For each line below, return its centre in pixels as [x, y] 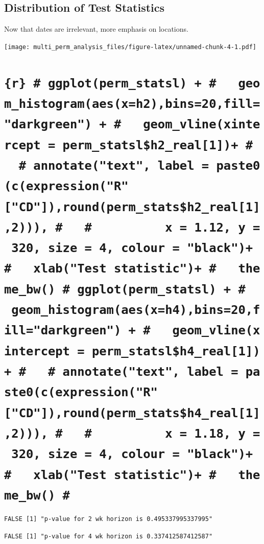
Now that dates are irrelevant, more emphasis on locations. [96, 29]
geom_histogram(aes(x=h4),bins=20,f [136, 310]
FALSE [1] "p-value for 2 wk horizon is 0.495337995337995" [109, 519]
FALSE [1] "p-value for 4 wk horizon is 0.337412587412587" [109, 536]
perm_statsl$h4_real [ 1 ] [172, 351]
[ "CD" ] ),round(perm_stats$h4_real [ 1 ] [132, 413]
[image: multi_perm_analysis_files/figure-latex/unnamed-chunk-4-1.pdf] [130, 47]
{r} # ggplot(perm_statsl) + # [110, 83]
